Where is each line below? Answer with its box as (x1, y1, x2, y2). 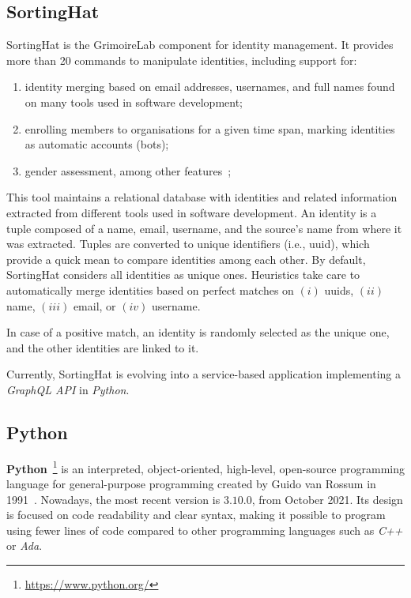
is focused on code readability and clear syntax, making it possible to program (6, 506, 386, 523)
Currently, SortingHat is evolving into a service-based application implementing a (6, 366, 401, 382)
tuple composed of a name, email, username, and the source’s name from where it (6, 220, 402, 236)
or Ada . (6, 537, 43, 554)
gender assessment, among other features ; (25, 162, 232, 179)
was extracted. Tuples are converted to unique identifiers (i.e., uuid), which (6, 235, 370, 252)
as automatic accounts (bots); (25, 136, 169, 152)
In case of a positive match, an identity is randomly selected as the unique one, (6, 324, 390, 340)
